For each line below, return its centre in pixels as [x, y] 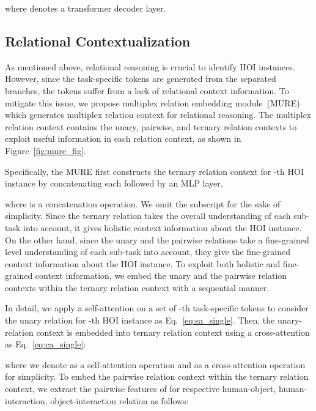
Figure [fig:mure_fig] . [46, 150]
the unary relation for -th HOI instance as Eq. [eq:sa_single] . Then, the [140, 320]
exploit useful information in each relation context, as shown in [123, 139]
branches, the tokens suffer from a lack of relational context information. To [147, 90]
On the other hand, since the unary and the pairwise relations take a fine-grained [157, 239]
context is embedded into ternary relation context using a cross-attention [173, 332]
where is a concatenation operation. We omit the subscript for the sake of [143, 203]
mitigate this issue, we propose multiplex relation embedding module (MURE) [152, 102]
